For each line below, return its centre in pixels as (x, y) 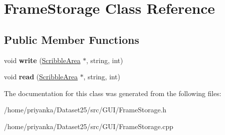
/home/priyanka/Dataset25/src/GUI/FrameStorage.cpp (89, 126)
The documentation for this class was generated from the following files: (113, 93)
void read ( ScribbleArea (41, 77)
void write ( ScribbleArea (42, 60)
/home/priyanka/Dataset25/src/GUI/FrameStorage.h (85, 110)
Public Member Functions (72, 39)
